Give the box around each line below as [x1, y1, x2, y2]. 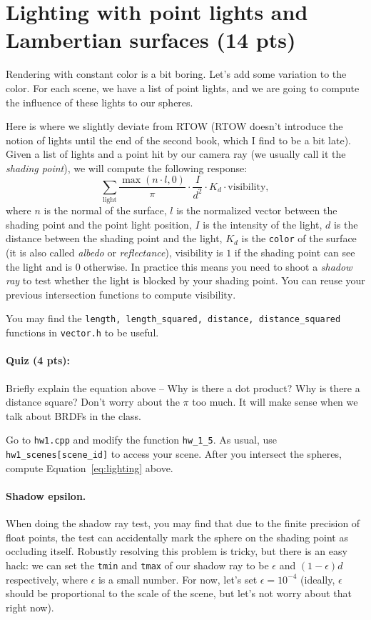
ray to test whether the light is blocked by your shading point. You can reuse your [6, 273, 365, 288]
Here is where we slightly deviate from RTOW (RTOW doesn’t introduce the [6, 119, 343, 134]
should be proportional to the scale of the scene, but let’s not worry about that [6, 586, 352, 601]
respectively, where [6, 571, 88, 586]
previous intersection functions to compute [6, 286, 192, 301]
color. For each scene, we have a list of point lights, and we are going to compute [6, 80, 360, 95]
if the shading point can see [234, 245, 355, 260]
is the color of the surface [241, 231, 357, 246]
